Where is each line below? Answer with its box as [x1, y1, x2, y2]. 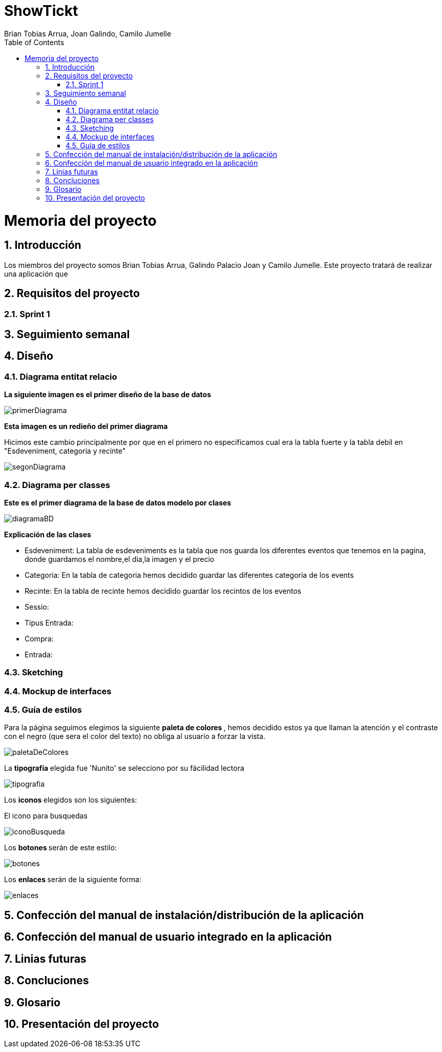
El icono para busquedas [4, 811, 88, 821]
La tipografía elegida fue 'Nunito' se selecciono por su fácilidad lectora [4, 764, 244, 773]
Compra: [25, 634, 54, 643]
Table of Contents [4, 37, 65, 47]
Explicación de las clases [4, 530, 91, 539]
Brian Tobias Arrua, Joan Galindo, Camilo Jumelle [4, 29, 172, 38]
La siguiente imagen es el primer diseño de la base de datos [4, 390, 211, 399]
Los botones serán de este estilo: [4, 843, 117, 852]
